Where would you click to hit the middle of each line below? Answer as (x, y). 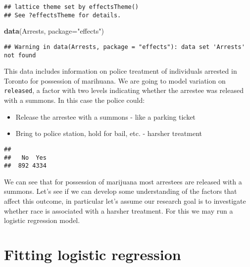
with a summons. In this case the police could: (75, 100)
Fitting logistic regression (93, 254)
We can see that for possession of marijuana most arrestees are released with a (123, 181)
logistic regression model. (42, 220)
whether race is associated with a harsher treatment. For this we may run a (119, 210)
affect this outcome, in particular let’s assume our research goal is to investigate (125, 201)
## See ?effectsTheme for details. (63, 15)
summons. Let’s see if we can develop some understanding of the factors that (121, 191)
